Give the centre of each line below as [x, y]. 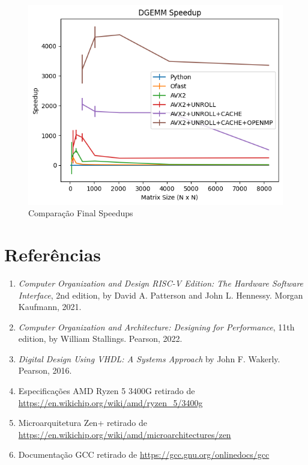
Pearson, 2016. [45, 370]
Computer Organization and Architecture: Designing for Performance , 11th [156, 327]
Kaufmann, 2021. [50, 307]
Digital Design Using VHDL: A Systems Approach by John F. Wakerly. [149, 358]
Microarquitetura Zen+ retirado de [83, 423]
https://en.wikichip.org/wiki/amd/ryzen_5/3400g [110, 402]
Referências [53, 254]
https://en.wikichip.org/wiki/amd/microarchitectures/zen [125, 434]
